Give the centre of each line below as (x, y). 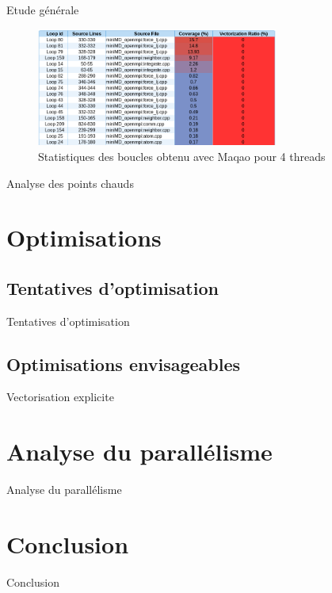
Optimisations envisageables (124, 363)
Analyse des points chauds (70, 183)
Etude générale (43, 10)
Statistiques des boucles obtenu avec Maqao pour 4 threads (182, 156)
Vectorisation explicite (60, 397)
